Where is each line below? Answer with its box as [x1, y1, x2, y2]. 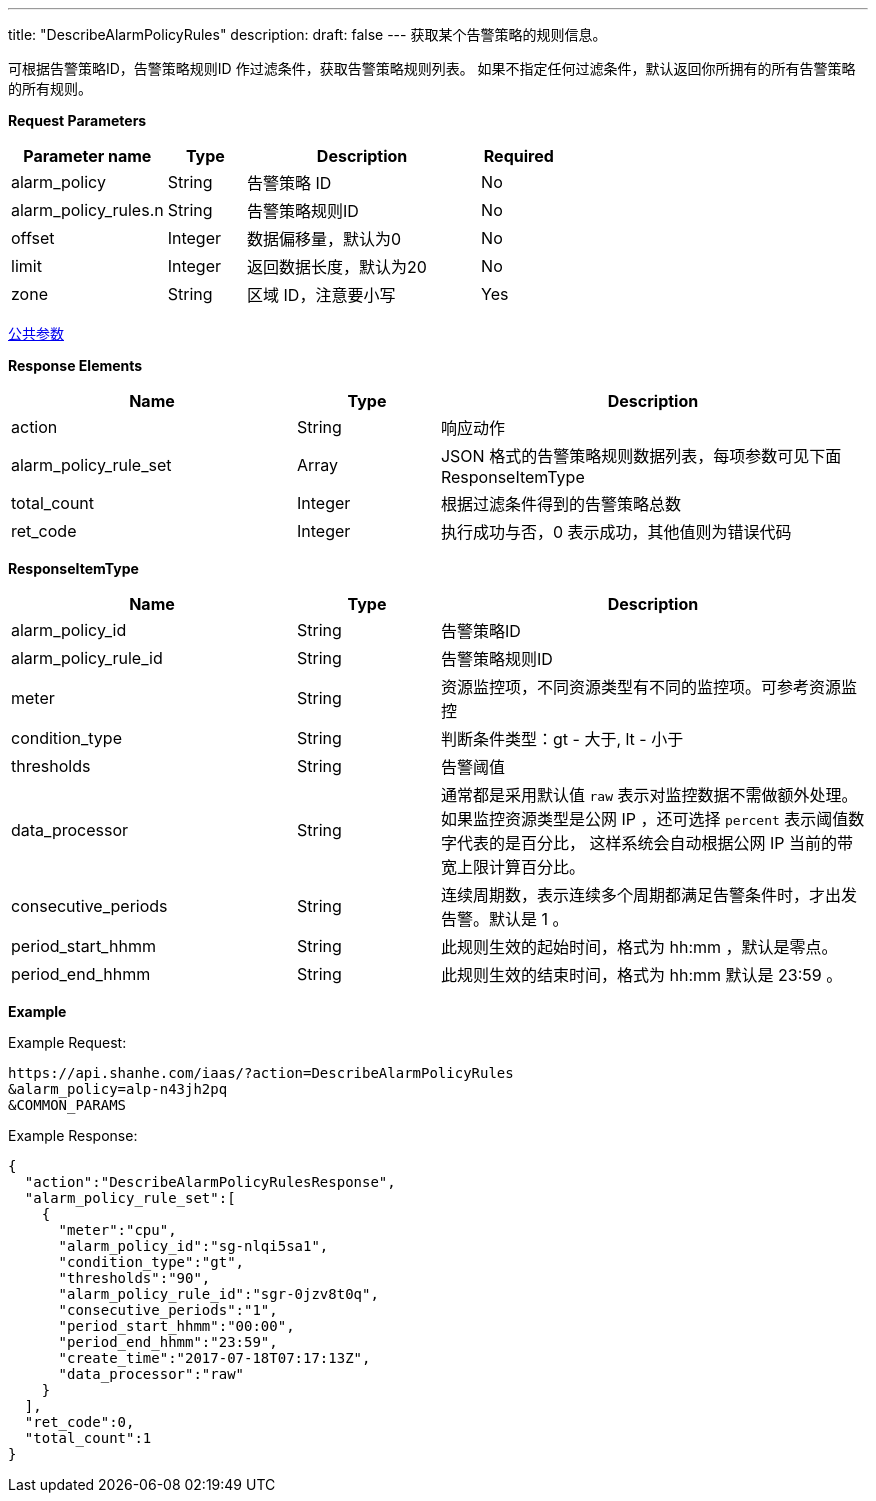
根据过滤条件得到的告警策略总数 [440, 494, 681, 514]
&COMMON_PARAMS [8, 1097, 127, 1113]
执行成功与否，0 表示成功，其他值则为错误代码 [440, 522, 792, 542]
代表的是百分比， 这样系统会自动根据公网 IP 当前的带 [456, 833, 853, 853]
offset [11, 228, 55, 248]
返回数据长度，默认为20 [247, 257, 427, 277]
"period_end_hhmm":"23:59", [58, 1334, 278, 1350]
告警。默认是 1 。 [440, 909, 569, 929]
